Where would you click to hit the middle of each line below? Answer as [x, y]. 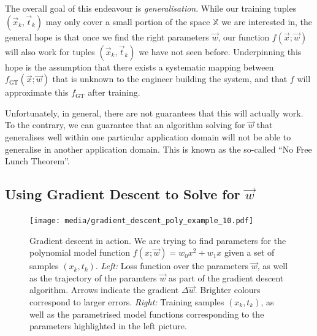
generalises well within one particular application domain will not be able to [148, 136]
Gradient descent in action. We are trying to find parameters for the [158, 240]
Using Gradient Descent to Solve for [123, 194]
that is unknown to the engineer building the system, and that [170, 79]
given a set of [250, 252]
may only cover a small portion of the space [128, 21]
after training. [114, 92]
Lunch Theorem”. [37, 161]
